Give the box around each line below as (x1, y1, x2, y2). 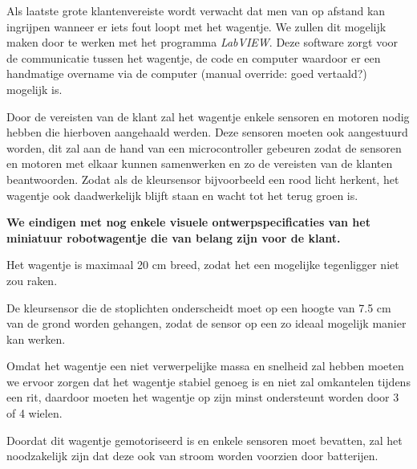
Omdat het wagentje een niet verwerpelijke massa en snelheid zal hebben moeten (6, 357, 404, 374)
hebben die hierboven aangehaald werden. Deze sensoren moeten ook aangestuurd (6, 124, 408, 141)
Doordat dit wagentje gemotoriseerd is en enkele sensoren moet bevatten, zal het (6, 431, 403, 448)
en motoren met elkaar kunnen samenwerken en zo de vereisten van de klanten (6, 155, 393, 172)
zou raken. (6, 271, 58, 288)
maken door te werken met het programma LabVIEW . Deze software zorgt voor (6, 34, 399, 51)
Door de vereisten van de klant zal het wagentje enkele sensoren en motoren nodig (6, 108, 410, 124)
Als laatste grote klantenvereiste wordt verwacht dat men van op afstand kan (6, 2, 386, 18)
